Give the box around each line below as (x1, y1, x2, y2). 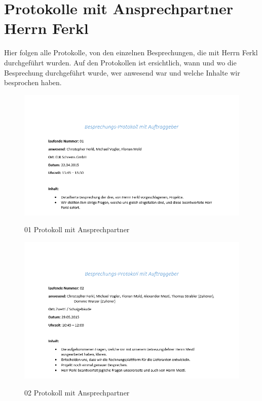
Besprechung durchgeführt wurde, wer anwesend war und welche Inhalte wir (4, 67, 240, 78)
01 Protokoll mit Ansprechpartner (24, 224, 130, 235)
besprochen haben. (4, 77, 62, 88)
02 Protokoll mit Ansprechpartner (24, 387, 130, 398)
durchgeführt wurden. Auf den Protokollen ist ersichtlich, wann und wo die (4, 57, 237, 67)
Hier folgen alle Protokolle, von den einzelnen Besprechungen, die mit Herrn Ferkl (4, 47, 258, 58)
